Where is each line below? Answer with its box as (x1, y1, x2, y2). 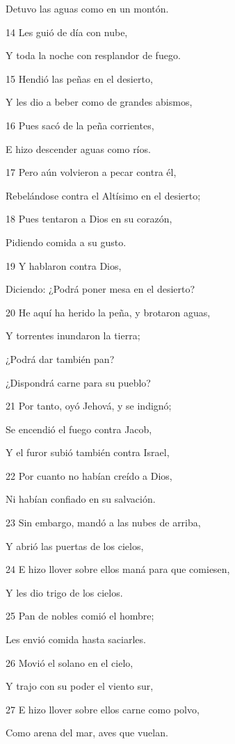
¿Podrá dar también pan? (6, 351, 115, 366)
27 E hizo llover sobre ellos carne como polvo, (6, 702, 200, 716)
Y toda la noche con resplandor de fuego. (6, 48, 181, 63)
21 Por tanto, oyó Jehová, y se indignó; (6, 398, 172, 413)
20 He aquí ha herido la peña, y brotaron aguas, (6, 305, 211, 319)
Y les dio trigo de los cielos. (6, 585, 123, 599)
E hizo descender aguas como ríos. (6, 141, 151, 156)
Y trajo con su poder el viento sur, (6, 679, 154, 693)
